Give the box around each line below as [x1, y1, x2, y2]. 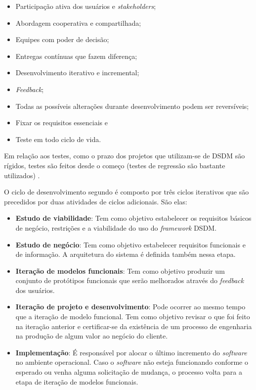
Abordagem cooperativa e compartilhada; [15, 17, 141, 28]
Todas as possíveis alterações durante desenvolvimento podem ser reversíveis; [15, 100, 249, 111]
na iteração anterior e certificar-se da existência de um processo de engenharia [15, 321, 252, 331]
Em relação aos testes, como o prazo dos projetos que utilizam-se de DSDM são [4, 150, 245, 161]
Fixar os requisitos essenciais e [15, 117, 108, 128]
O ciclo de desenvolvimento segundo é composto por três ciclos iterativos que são [4, 187, 249, 197]
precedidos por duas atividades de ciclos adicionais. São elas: [4, 196, 187, 206]
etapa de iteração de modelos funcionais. [15, 376, 138, 387]
